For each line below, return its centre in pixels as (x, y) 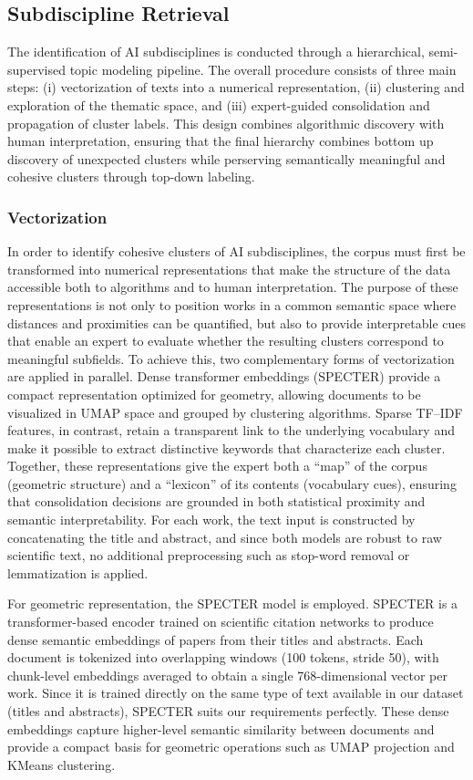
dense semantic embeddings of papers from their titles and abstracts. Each (216, 639)
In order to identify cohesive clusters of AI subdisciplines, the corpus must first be (236, 251)
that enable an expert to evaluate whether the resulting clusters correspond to (226, 341)
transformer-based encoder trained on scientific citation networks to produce (221, 622)
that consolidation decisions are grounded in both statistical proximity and (216, 501)
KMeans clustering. (62, 764)
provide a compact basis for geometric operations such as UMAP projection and (231, 747)
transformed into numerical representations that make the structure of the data (229, 269)
